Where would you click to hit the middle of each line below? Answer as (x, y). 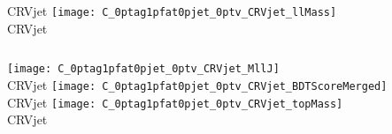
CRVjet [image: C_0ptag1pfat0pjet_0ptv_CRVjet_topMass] (175, 102)
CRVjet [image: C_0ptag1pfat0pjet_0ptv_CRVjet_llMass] (172, 11)
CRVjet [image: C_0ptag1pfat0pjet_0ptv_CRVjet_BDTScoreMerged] (197, 84)
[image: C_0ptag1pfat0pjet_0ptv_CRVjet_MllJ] (143, 69)
